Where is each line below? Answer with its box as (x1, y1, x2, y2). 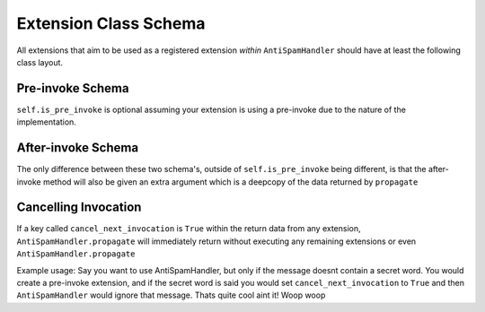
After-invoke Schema (16, 140, 139, 156)
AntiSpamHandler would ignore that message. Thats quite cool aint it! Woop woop (16, 290, 326, 300)
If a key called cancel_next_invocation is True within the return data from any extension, (16, 223, 361, 234)
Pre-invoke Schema (16, 81, 129, 96)
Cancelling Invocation (16, 200, 142, 215)
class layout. (16, 56, 63, 67)
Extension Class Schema (16, 13, 206, 33)
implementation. (16, 117, 76, 127)
